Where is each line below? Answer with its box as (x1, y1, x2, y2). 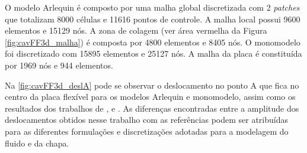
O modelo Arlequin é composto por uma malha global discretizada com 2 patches (5, 1, 300, 13)
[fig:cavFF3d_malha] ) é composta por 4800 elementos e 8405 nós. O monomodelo (5, 35, 300, 48)
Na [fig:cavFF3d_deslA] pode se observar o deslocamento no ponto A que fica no (5, 79, 299, 91)
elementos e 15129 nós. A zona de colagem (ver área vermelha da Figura (5, 24, 267, 37)
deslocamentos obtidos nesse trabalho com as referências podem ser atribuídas (5, 113, 289, 126)
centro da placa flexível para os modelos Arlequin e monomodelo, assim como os (5, 90, 296, 103)
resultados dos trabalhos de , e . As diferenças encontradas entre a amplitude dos (5, 102, 299, 114)
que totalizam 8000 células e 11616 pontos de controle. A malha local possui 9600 (5, 12, 300, 25)
